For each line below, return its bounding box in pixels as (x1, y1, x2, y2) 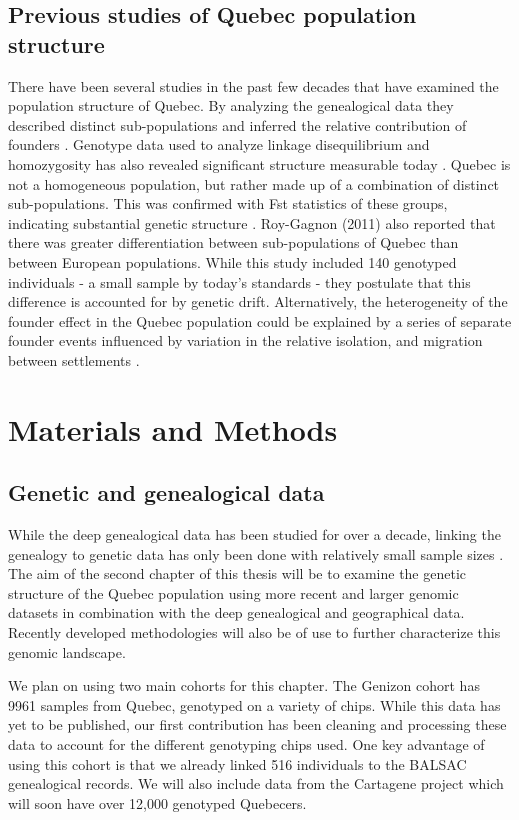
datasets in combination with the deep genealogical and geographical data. (8, 602, 465, 623)
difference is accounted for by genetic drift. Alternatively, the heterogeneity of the (8, 291, 508, 312)
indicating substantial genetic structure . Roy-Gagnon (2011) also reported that (8, 212, 496, 233)
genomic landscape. (8, 641, 126, 662)
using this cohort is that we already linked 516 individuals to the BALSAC (8, 753, 467, 774)
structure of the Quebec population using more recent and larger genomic (8, 582, 459, 603)
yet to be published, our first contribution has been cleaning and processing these (8, 714, 507, 735)
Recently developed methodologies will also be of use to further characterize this (8, 622, 501, 643)
